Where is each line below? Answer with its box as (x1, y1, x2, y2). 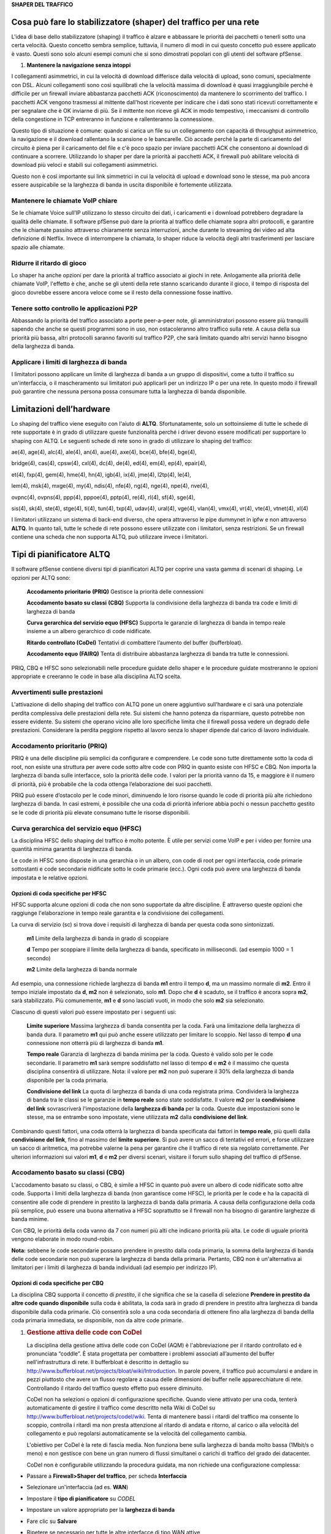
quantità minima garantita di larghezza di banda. (11, 846, 133, 853)
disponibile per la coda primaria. (26, 1076, 108, 1084)
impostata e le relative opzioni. (11, 874, 89, 881)
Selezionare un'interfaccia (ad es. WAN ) (26, 1484, 129, 1491)
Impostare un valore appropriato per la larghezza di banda (26, 1506, 175, 1514)
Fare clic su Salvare (26, 1517, 77, 1525)
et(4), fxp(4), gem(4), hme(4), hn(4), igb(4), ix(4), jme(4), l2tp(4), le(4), (11, 471, 191, 478)
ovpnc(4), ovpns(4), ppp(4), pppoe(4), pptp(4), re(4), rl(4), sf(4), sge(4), (11, 493, 196, 501)
